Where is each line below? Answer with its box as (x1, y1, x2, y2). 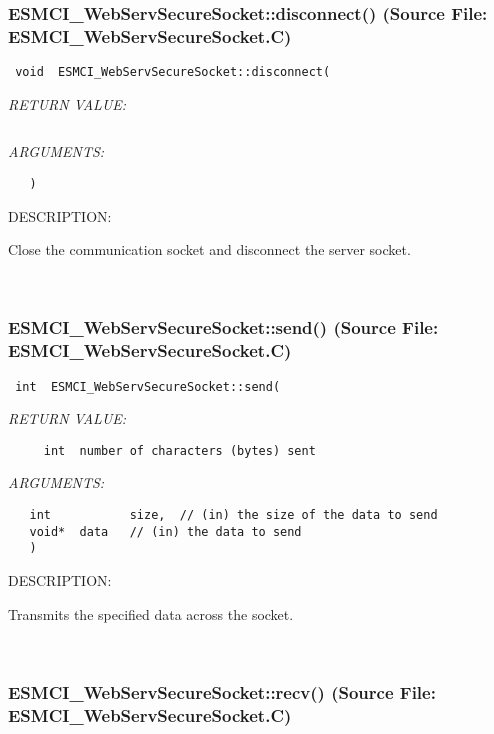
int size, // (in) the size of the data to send (29, 508, 438, 523)
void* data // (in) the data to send (29, 524, 302, 539)
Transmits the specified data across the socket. (8, 603, 294, 624)
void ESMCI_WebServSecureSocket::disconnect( (15, 65, 331, 80)
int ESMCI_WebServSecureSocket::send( (15, 379, 281, 394)
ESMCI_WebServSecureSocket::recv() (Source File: (8, 679, 436, 704)
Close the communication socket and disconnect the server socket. (8, 239, 411, 260)
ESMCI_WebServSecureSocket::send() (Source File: (8, 315, 439, 340)
